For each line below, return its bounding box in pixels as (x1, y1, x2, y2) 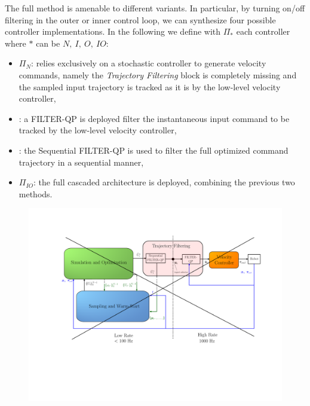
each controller (236, 25, 290, 38)
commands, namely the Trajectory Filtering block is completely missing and (19, 68, 297, 81)
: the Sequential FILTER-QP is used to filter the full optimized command (19, 144, 288, 156)
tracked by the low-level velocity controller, (19, 124, 177, 136)
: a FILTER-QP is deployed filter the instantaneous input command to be (19, 112, 290, 124)
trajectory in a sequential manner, (19, 155, 144, 168)
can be (36, 36, 60, 49)
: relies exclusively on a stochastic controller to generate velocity (31, 57, 266, 69)
